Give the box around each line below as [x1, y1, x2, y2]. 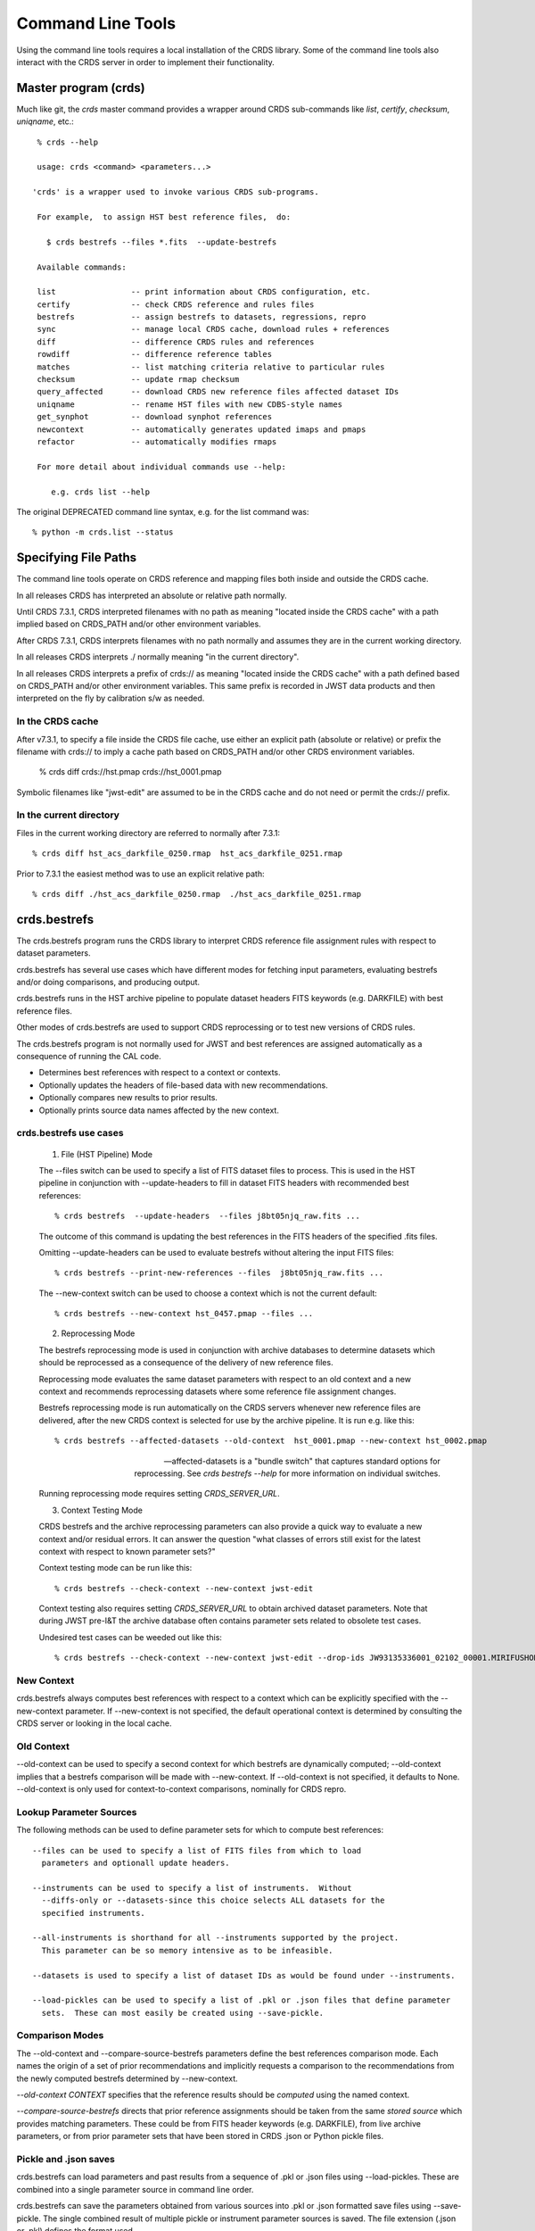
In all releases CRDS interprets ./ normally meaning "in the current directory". [16, 651, 300, 662]
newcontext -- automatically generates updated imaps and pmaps [37, 424, 366, 435]
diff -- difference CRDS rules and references [37, 336, 315, 347]
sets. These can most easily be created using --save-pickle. [41, 2008, 325, 2018]
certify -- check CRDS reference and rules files [37, 299, 315, 310]
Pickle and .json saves [16, 2152, 116, 2165]
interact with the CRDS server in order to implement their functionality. [16, 56, 276, 67]
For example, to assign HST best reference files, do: [37, 211, 292, 222]
